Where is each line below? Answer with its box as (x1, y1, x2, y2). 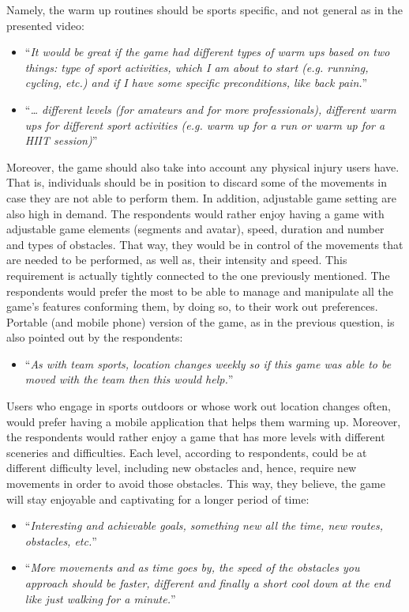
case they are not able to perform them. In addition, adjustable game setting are (6, 189, 396, 206)
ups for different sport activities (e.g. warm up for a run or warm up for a (24, 116, 385, 133)
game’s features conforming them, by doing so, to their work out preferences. (6, 298, 378, 315)
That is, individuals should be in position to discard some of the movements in (6, 174, 388, 191)
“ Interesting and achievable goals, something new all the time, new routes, (24, 517, 384, 534)
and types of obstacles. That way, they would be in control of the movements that (6, 236, 403, 252)
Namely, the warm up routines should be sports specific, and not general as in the (6, 2, 403, 17)
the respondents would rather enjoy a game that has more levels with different (6, 429, 385, 445)
